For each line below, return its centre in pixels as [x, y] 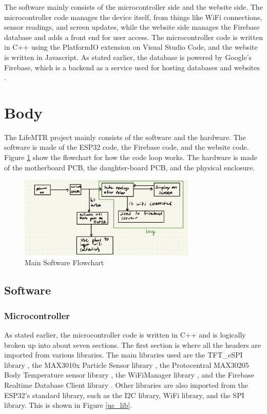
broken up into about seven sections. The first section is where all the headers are [133, 344]
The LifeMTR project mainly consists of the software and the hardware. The [125, 137]
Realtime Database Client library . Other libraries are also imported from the [126, 385]
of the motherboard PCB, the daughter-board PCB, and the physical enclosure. [130, 167]
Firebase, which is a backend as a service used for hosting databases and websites [132, 67]
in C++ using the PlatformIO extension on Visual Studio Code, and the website [131, 47]
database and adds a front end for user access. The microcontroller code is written [133, 37]
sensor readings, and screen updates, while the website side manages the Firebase [132, 27]
